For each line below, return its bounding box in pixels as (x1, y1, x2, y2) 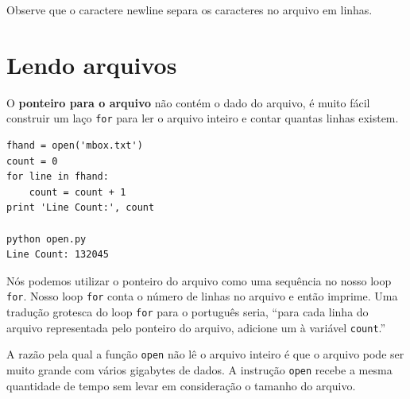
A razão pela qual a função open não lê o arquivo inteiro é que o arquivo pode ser (6, 346, 404, 362)
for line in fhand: (6, 171, 109, 183)
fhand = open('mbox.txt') (6, 139, 143, 151)
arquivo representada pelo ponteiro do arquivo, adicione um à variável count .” (6, 319, 386, 335)
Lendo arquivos (6, 48, 177, 80)
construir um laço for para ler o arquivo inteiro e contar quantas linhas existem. (6, 110, 399, 126)
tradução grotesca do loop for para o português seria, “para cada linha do (6, 303, 369, 320)
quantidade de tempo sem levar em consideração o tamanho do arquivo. (6, 377, 356, 393)
